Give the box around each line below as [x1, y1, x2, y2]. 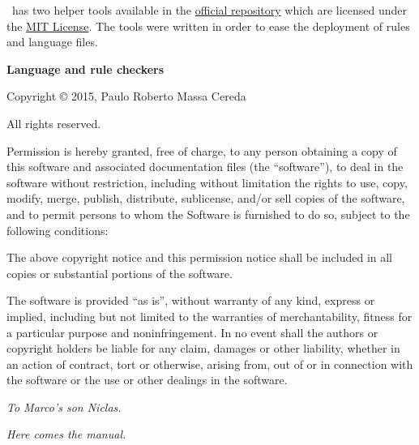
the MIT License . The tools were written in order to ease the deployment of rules [6, 17, 410, 34]
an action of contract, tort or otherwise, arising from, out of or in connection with [6, 355, 413, 372]
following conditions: [6, 221, 109, 238]
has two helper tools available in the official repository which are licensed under [11, 2, 408, 18]
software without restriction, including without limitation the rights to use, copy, [6, 173, 408, 190]
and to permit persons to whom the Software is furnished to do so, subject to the [6, 205, 410, 222]
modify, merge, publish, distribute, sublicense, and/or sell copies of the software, [6, 190, 405, 207]
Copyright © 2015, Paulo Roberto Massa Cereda [6, 88, 246, 105]
